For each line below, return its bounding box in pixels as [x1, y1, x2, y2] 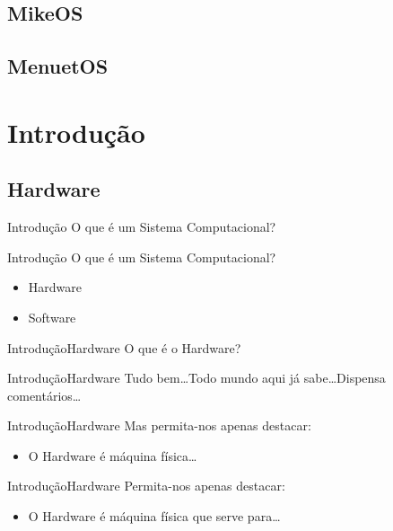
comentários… [7, 385, 82, 404]
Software [28, 307, 76, 326]
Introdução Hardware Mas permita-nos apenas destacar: [7, 416, 311, 435]
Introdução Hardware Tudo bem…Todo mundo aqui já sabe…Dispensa [7, 368, 386, 387]
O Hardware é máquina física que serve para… [28, 507, 281, 526]
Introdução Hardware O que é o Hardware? [7, 338, 241, 357]
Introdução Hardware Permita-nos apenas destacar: [7, 476, 285, 495]
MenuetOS [7, 52, 109, 80]
